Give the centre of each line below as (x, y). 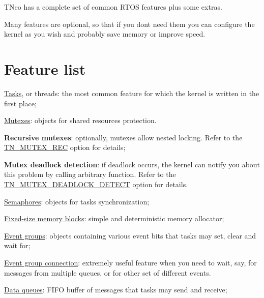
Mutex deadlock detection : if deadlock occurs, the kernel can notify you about (132, 164)
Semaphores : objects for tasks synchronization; (77, 201)
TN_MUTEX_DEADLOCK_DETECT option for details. (96, 184)
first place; (20, 103)
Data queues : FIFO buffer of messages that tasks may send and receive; (116, 290)
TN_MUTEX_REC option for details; (65, 147)
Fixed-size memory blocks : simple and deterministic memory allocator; (114, 218)
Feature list (45, 68)
